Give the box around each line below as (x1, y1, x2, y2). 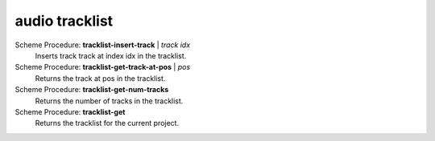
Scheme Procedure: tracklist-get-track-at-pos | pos (14, 62, 191, 72)
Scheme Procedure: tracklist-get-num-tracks (14, 85, 169, 95)
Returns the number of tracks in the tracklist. (35, 96, 184, 106)
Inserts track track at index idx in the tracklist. (35, 50, 187, 60)
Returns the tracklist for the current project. (35, 119, 180, 128)
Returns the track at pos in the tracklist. (35, 73, 166, 83)
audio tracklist (14, 12, 114, 30)
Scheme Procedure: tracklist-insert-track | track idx (14, 40, 191, 50)
